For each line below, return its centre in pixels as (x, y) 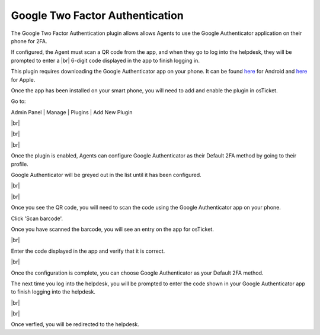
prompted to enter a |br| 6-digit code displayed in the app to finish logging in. (105, 60)
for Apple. (23, 79)
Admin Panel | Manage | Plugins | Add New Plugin (72, 112)
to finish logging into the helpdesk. (53, 292)
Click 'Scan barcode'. (37, 218)
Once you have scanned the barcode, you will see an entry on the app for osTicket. (113, 229)
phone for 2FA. (29, 41)
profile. (20, 164)
